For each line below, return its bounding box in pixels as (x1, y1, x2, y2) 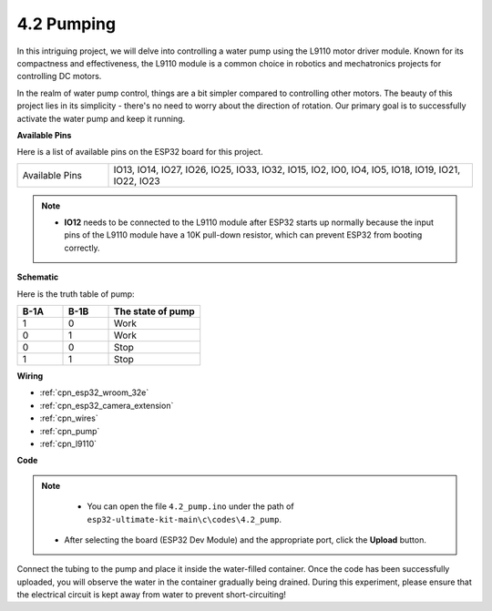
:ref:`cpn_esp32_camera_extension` (39, 400, 174, 411)
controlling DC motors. (16, 71, 102, 82)
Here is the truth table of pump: (16, 288, 136, 300)
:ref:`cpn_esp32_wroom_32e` (39, 387, 149, 398)
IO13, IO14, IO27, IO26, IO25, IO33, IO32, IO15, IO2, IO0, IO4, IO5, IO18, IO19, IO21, (113, 163, 461, 176)
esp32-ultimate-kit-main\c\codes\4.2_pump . (87, 514, 282, 524)
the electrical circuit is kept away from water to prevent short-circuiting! (16, 589, 287, 600)
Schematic (16, 271, 59, 282)
